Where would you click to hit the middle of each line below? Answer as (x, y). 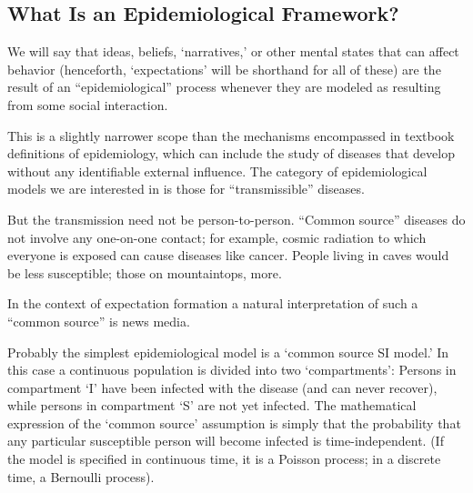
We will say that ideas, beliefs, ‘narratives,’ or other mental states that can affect (233, 51)
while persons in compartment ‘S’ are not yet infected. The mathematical (212, 405)
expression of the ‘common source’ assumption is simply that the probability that (234, 423)
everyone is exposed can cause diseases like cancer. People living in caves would (228, 255)
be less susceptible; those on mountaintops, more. (145, 272)
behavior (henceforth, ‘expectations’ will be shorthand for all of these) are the (224, 69)
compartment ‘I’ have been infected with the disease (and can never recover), (222, 387)
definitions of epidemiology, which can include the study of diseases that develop (231, 153)
